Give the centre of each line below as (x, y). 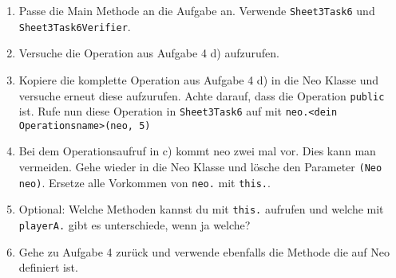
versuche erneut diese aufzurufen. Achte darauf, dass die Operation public (202, 95)
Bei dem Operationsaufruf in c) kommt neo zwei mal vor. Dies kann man (197, 151)
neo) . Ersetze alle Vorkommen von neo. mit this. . (145, 182)
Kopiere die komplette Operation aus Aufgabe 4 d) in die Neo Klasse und (199, 79)
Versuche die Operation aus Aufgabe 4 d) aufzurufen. (149, 53)
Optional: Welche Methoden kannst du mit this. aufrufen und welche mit (201, 209)
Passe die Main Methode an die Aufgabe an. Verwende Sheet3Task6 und (197, 10)
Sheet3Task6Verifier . (75, 26)
